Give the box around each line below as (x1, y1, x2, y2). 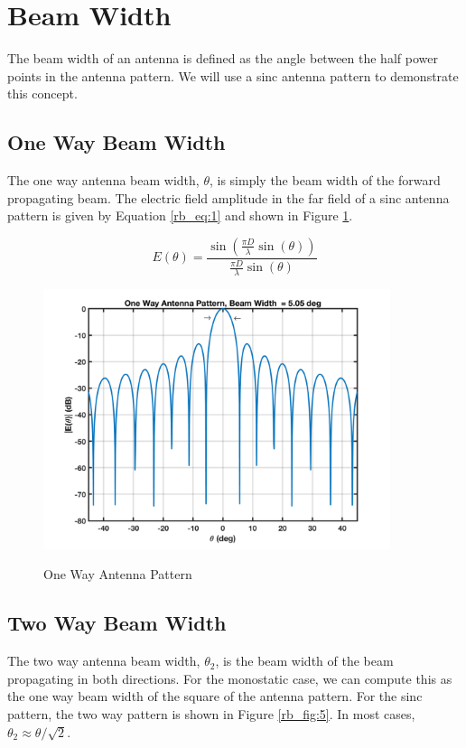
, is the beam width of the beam (215, 651, 394, 670)
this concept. (7, 84, 78, 103)
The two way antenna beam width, (7, 651, 200, 670)
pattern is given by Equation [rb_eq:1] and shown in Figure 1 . (7, 206, 353, 225)
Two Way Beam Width (7, 609, 227, 637)
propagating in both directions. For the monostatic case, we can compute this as (7, 669, 452, 687)
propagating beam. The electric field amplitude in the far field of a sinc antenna (7, 188, 450, 207)
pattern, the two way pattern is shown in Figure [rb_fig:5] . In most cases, (7, 704, 415, 723)
